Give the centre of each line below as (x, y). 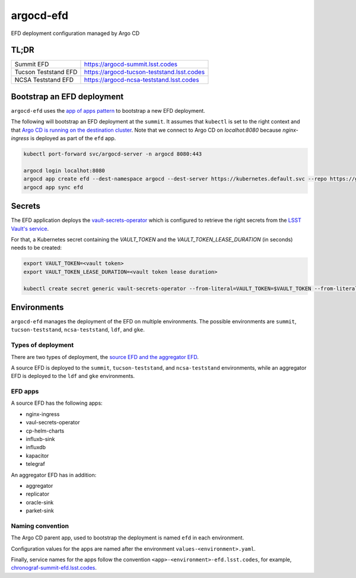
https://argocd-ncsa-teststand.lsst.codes (142, 80)
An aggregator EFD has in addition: (54, 475)
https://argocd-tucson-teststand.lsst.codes (144, 72)
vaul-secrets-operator (53, 423)
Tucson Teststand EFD (46, 72)
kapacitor (37, 455)
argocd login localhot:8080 (64, 170)
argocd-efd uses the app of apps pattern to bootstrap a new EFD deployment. (108, 110)
